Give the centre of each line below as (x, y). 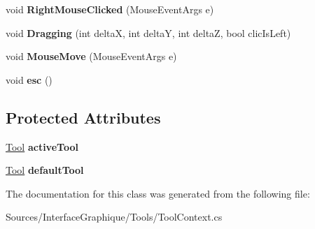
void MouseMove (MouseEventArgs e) (91, 56)
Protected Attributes (83, 117)
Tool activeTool (42, 146)
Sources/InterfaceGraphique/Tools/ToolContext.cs (114, 217)
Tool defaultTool (45, 170)
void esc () (29, 79)
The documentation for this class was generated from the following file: (158, 193)
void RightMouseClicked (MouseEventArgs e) (110, 9)
